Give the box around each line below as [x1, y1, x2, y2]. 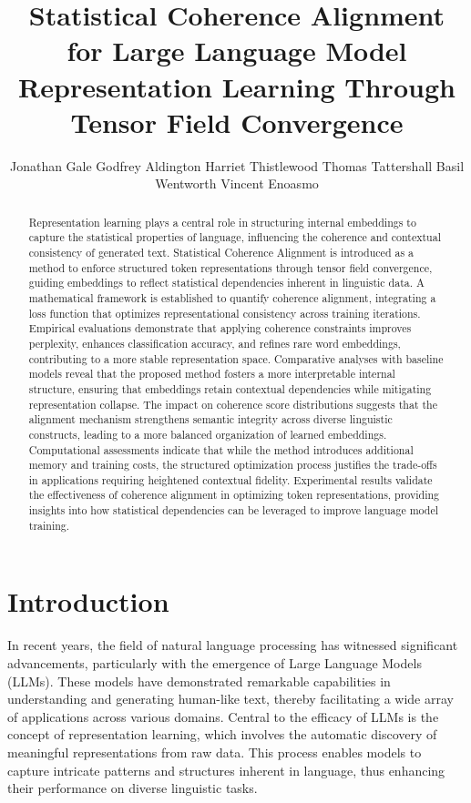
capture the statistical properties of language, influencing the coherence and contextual [28, 229, 441, 245]
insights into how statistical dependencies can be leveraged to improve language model [28, 503, 439, 518]
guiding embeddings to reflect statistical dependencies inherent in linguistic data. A [28, 275, 425, 290]
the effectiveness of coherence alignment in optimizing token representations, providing [28, 487, 440, 503]
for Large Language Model [67, 32, 407, 69]
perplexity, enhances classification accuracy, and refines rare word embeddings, [28, 335, 401, 351]
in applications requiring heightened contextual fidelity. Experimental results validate [28, 472, 433, 487]
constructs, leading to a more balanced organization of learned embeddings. [28, 426, 387, 442]
